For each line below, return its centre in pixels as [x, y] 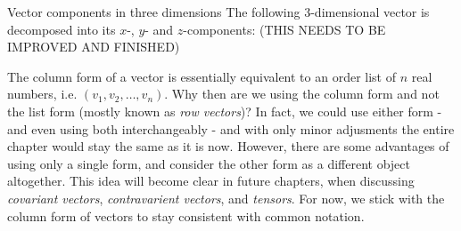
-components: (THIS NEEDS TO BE [284, 29]
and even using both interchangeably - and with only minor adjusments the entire [231, 128]
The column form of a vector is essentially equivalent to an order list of [202, 76]
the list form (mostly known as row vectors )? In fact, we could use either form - [225, 111]
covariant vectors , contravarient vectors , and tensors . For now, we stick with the [226, 198]
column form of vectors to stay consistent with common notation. [186, 215]
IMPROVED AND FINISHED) [94, 47]
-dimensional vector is [370, 12]
